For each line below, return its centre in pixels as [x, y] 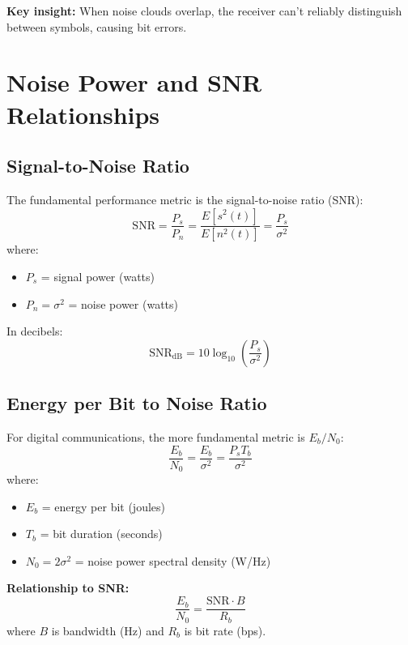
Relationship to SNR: [68, 588]
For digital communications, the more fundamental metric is [156, 437]
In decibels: [35, 331]
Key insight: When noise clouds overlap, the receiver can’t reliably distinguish [204, 11]
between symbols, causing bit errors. [97, 26]
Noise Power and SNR [134, 82]
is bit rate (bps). [225, 630]
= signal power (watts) [98, 277]
